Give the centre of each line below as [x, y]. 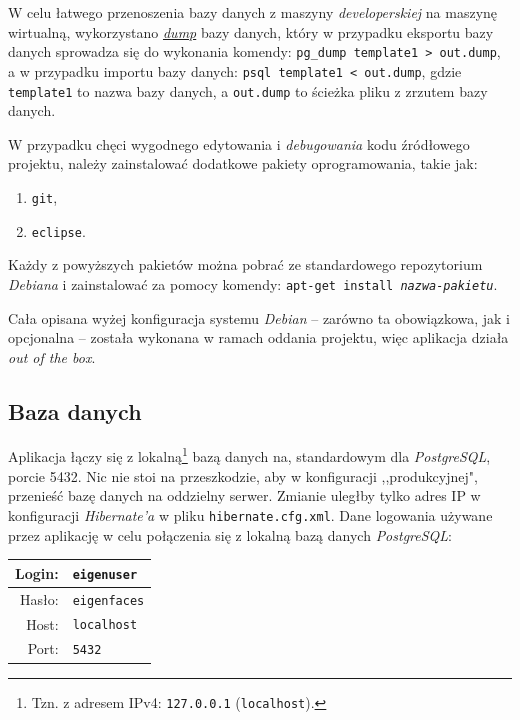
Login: [37, 572]
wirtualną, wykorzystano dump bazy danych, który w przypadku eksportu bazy [251, 31]
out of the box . [52, 356]
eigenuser [105, 574]
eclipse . [58, 230]
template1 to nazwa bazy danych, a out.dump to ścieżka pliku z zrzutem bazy [248, 90]
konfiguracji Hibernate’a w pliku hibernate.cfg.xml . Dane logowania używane [250, 514]
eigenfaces [108, 600]
